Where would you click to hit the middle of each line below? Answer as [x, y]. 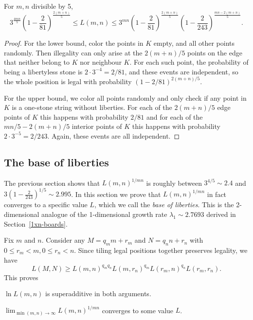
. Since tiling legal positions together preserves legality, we [161, 250]
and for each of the [174, 116]
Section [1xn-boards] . [36, 223]
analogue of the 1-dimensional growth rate [104, 214]
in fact [217, 194]
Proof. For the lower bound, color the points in [74, 43]
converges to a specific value [46, 204]
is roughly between [174, 183]
